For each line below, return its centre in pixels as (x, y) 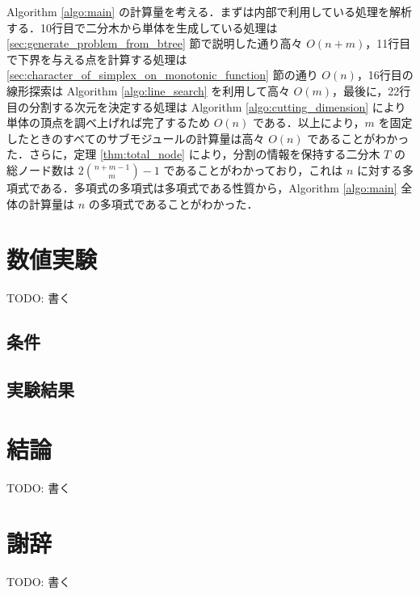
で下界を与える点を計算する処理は (97, 59)
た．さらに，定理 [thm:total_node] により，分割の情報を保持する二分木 (193, 154)
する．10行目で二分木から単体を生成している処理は (142, 27)
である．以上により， (309, 122)
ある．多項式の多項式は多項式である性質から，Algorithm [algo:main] (218, 187)
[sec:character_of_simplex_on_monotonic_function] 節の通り (162, 75)
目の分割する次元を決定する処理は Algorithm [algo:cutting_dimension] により (206, 106)
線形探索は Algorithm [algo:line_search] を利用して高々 (148, 90)
